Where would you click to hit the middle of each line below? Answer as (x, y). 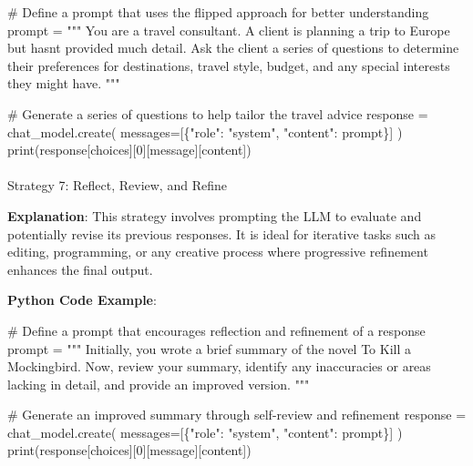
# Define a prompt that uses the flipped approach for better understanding (218, 12)
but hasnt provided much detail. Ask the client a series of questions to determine (233, 48)
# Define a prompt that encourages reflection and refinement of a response (216, 330)
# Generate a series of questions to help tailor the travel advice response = (218, 113)
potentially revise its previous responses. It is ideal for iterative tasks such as (222, 233)
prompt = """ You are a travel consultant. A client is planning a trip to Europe (229, 30)
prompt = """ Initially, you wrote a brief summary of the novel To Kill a (210, 348)
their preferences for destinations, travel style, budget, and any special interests (229, 65)
